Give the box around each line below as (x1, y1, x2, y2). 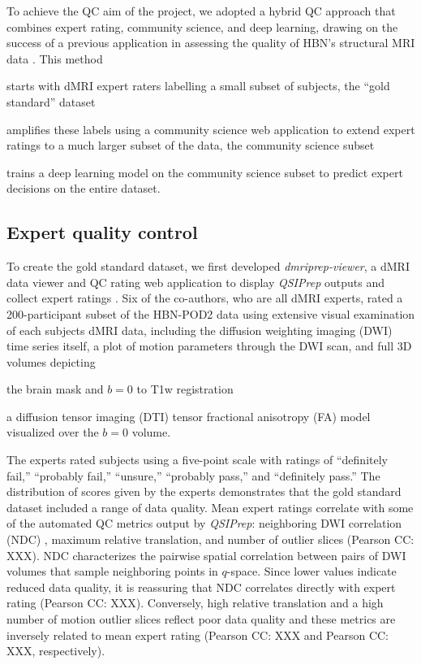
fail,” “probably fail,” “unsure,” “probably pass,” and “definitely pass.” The (6, 467, 380, 484)
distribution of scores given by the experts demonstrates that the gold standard (6, 483, 402, 500)
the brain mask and (6, 380, 104, 398)
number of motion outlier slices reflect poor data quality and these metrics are (6, 611, 396, 628)
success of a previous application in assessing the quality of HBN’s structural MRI (6, 34, 415, 51)
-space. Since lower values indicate (226, 563, 397, 580)
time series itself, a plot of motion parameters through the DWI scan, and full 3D (6, 337, 412, 354)
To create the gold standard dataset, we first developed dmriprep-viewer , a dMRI (6, 258, 410, 275)
